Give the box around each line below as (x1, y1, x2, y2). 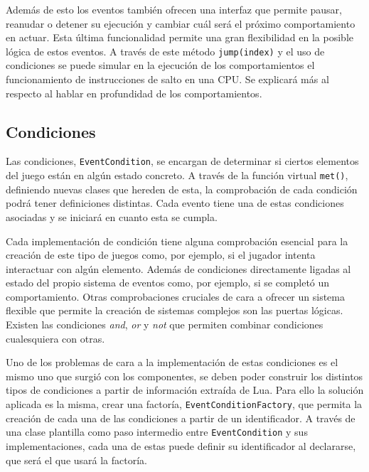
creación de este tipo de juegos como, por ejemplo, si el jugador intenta (6, 247, 316, 262)
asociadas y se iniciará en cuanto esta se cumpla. (6, 209, 218, 224)
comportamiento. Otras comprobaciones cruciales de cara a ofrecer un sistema (6, 289, 345, 304)
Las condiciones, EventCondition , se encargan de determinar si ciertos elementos (6, 154, 359, 168)
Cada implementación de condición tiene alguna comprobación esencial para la (6, 233, 348, 248)
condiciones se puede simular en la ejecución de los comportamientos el (6, 58, 315, 73)
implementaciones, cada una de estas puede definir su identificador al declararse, (6, 438, 356, 453)
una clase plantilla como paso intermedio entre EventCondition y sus (6, 424, 308, 439)
